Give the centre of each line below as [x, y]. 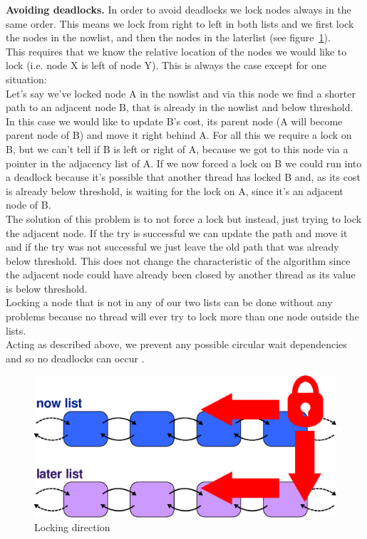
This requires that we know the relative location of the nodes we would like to [176, 51]
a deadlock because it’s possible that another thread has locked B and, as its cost [183, 177]
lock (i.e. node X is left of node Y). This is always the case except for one [166, 65]
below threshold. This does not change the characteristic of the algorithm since [178, 260]
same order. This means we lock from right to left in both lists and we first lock [180, 23]
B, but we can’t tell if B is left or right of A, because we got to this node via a [177, 148]
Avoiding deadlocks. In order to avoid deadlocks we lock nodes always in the [179, 9]
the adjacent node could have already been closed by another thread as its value [181, 274]
